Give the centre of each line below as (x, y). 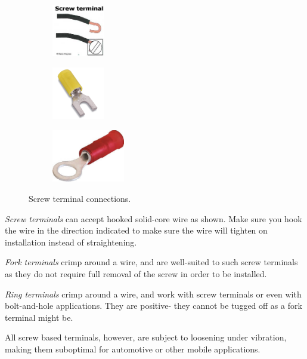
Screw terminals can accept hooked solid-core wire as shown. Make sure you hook (153, 218)
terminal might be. (39, 317)
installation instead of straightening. (71, 242)
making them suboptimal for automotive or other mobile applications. (133, 349)
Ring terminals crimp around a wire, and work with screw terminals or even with (153, 294)
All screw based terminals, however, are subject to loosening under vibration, (146, 337)
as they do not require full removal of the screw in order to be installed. (136, 273)
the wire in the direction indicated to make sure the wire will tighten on (136, 230)
